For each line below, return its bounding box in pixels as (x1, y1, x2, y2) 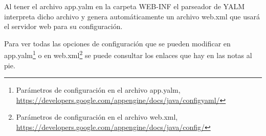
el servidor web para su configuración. (4, 21, 123, 32)
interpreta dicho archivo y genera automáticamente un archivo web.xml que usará (4, 11, 260, 21)
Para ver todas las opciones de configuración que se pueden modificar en (4, 38, 231, 48)
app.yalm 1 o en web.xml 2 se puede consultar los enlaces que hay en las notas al (4, 48, 252, 61)
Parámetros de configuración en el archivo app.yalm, (16, 85, 181, 95)
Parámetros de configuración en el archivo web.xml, (16, 112, 178, 122)
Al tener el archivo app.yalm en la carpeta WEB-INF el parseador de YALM (4, 1, 245, 11)
